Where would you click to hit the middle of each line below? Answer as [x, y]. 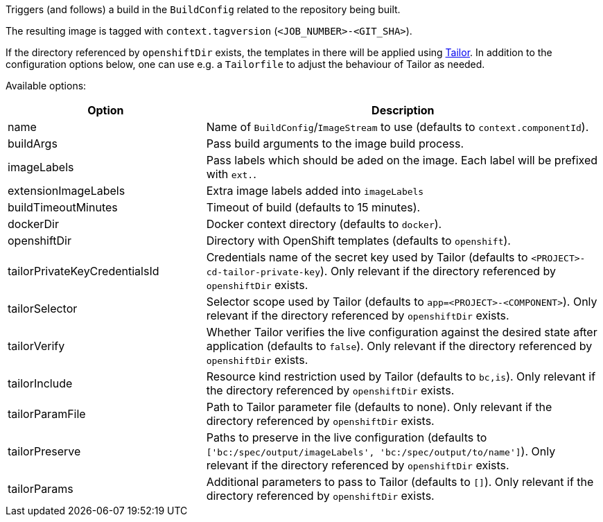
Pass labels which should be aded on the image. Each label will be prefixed [402, 160]
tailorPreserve [44, 451]
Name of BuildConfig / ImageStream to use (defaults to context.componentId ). [397, 127]
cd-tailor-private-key [263, 272]
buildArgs [33, 143]
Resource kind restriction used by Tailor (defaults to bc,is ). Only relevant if [401, 376]
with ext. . [231, 174]
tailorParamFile [47, 414]
